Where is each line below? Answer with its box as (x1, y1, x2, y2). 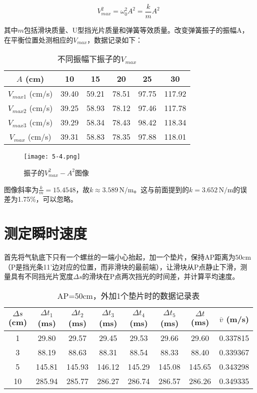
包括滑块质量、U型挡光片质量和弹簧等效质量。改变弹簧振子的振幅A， (24, 25, 249, 35)
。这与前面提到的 (133, 184, 189, 194)
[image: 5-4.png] (24, 153, 81, 161)
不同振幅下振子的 (57, 53, 121, 65)
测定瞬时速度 (4, 223, 87, 243)
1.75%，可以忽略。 (17, 194, 78, 204)
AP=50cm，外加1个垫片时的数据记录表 (57, 289, 200, 301)
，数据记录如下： (87, 34, 143, 45)
